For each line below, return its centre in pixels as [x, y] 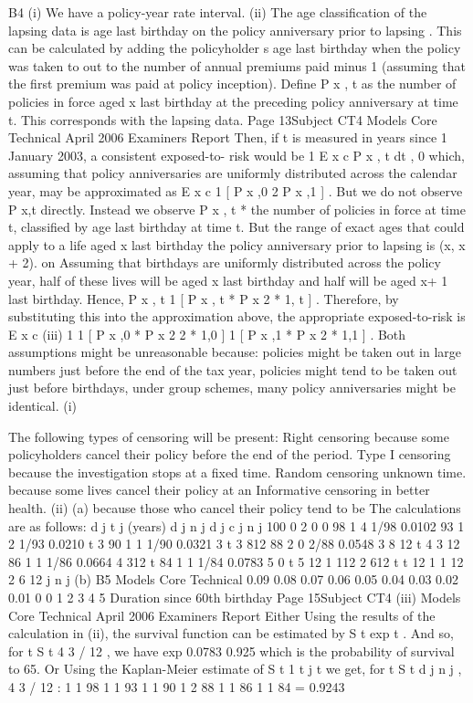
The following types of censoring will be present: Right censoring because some [229, 436]
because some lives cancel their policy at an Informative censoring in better [219, 490]
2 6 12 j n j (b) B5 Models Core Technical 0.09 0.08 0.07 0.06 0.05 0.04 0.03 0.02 [233, 579]
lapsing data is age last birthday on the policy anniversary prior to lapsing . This [235, 30]
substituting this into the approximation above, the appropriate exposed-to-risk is [237, 316]
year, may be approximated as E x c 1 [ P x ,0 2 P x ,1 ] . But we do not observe [236, 190]
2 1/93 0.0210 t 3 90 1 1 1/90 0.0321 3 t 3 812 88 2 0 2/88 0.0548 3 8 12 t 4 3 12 [234, 544]
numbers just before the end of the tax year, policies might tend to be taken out [233, 369]
